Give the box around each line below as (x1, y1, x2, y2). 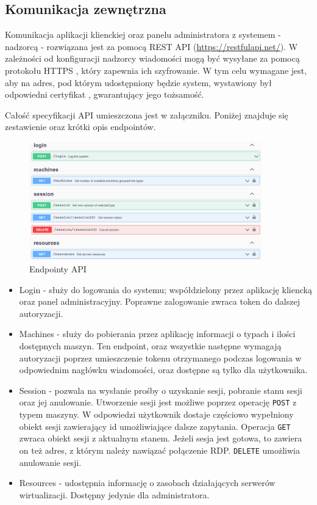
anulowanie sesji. (19, 456, 82, 468)
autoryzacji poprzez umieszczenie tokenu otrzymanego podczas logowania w (19, 351, 302, 364)
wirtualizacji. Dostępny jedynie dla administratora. (19, 488, 210, 501)
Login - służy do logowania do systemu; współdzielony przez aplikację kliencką (19, 283, 312, 296)
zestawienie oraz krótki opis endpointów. (5, 120, 156, 133)
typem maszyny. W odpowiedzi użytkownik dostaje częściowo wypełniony (19, 408, 294, 421)
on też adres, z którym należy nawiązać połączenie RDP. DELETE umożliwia (19, 443, 300, 456)
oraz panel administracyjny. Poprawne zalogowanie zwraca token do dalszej (19, 295, 300, 308)
